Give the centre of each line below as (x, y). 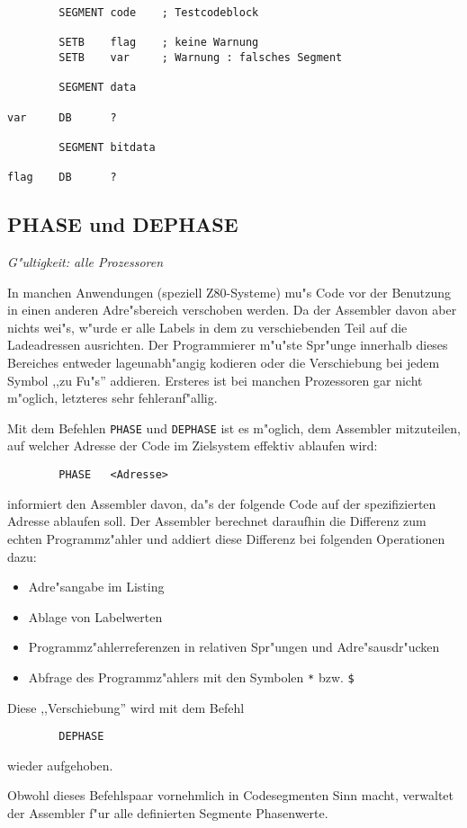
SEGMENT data (98, 88)
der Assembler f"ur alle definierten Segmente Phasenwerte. (168, 812)
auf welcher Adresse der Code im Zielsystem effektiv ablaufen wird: (193, 445)
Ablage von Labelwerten (95, 616)
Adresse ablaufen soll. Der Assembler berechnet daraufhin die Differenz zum (217, 521)
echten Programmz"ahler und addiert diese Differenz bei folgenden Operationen (226, 538)
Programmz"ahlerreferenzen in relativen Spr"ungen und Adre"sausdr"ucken (234, 647)
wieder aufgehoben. (60, 765)
